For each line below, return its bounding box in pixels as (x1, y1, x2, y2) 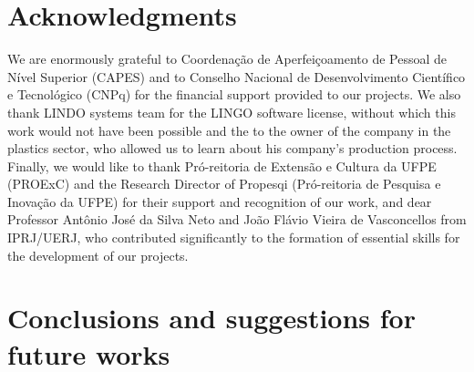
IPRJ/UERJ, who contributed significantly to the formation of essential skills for (7, 228, 460, 247)
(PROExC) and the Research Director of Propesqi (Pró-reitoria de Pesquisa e (7, 174, 441, 193)
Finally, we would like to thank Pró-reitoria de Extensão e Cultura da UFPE (7, 156, 437, 175)
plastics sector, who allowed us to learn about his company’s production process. (7, 139, 458, 158)
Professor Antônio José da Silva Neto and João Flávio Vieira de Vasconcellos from (7, 210, 467, 229)
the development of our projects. (7, 245, 189, 264)
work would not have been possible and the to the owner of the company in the (7, 120, 451, 139)
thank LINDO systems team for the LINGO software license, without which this (7, 102, 456, 121)
